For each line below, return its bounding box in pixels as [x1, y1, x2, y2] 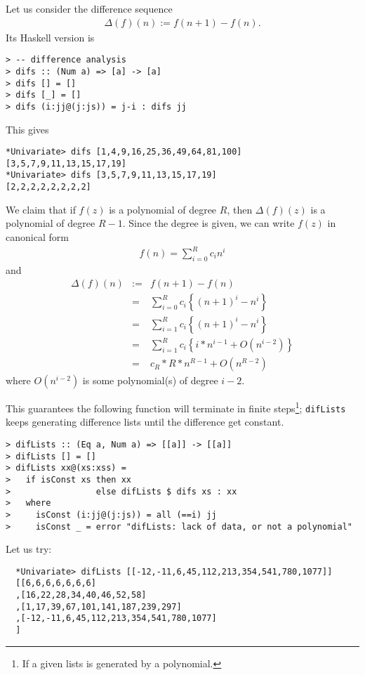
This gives [6, 122, 49, 136]
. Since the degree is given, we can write [122, 216, 295, 230]
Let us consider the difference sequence [6, 1, 173, 15]
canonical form [6, 229, 69, 244]
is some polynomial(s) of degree [82, 373, 218, 388]
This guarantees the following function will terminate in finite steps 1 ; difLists [6, 399, 346, 415]
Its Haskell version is [6, 30, 95, 44]
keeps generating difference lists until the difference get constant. [6, 414, 284, 429]
